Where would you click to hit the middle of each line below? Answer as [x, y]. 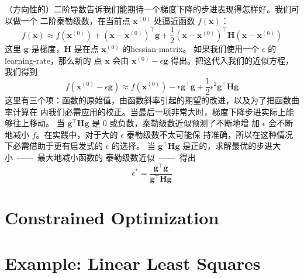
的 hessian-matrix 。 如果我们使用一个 [191, 49]
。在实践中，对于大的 [77, 134]
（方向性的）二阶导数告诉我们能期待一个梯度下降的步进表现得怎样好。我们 [148, 9]
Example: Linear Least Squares [133, 263]
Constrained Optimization [112, 217]
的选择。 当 [134, 146]
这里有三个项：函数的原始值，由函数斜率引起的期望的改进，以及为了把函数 [148, 100]
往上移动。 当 [39, 123]
